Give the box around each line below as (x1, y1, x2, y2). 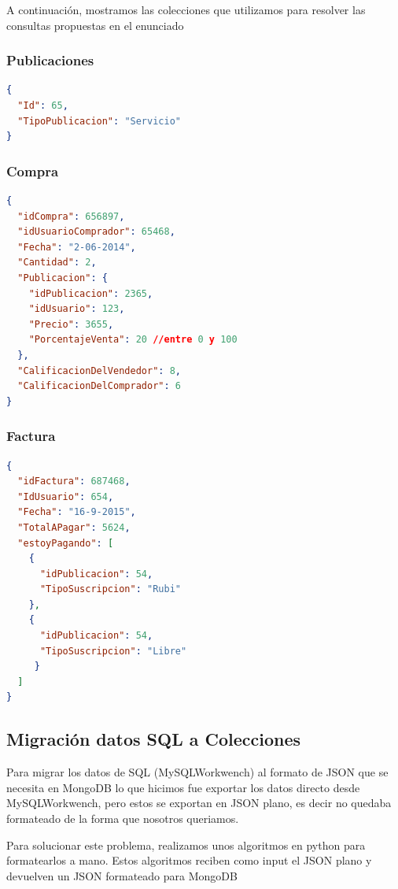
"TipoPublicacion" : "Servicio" (17, 115, 181, 127)
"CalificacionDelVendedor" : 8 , (17, 365, 181, 376)
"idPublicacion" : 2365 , (28, 287, 153, 299)
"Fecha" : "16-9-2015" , (17, 506, 136, 518)
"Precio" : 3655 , (28, 318, 114, 330)
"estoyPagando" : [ (17, 537, 114, 549)
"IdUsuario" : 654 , (17, 491, 114, 502)
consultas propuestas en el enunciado (6, 17, 184, 33)
